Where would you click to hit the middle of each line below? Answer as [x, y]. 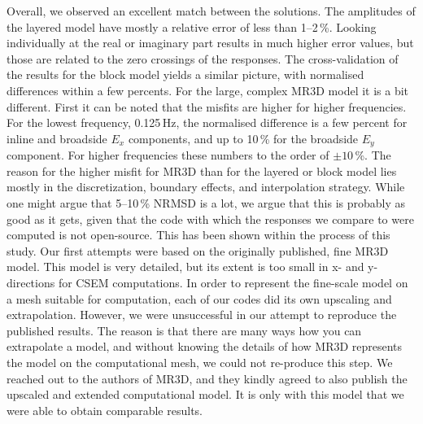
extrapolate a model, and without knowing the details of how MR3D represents [205, 346]
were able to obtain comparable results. [105, 410]
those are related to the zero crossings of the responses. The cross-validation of [203, 58]
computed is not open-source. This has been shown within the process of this [198, 235]
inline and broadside [57, 138]
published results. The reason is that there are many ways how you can [184, 330]
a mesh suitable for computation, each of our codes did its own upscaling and [199, 298]
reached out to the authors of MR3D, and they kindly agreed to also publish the [207, 378]
